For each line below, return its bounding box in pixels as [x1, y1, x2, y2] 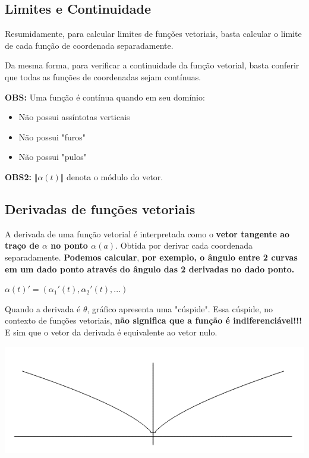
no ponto [51, 239, 88, 252]
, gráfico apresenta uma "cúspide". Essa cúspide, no [87, 302, 273, 315]
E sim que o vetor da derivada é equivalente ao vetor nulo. [5, 325, 217, 338]
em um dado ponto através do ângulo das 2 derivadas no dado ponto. [5, 262, 295, 275]
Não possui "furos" [18, 130, 86, 143]
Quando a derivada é [5, 302, 81, 315]
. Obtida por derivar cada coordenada [115, 239, 253, 252]
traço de [5, 239, 39, 252]
